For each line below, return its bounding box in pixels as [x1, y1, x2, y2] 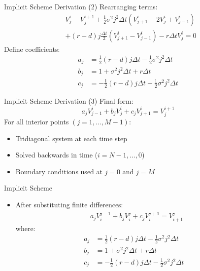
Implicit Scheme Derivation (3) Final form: [4, 96, 133, 106]
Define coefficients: [4, 43, 60, 54]
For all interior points [4, 116, 69, 127]
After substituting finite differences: [15, 199, 123, 210]
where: [15, 223, 35, 233]
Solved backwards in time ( [15, 150, 98, 160]
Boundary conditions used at [15, 166, 102, 176]
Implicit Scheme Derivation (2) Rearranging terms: [4, 1, 158, 11]
